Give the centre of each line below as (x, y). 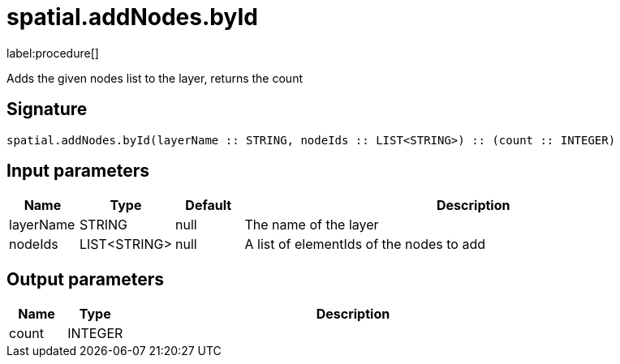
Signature (47, 109)
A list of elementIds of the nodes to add (365, 244)
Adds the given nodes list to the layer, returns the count (155, 78)
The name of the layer (312, 225)
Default (209, 206)
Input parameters (78, 171)
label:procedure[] (53, 53)
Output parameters (85, 279)
